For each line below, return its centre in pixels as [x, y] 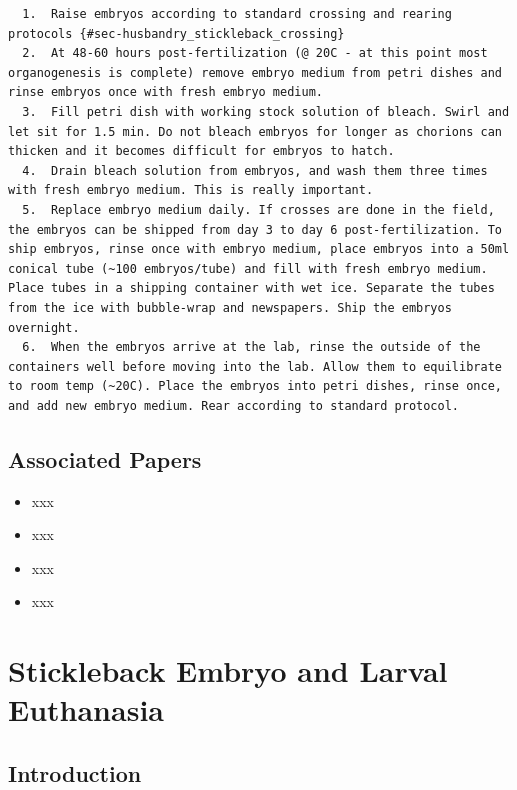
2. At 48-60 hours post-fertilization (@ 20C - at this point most [255, 53]
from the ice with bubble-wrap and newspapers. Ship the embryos [230, 307]
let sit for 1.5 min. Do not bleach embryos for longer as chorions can [255, 131]
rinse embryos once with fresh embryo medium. [165, 92]
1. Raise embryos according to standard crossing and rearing [237, 14]
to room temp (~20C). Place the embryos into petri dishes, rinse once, [255, 386]
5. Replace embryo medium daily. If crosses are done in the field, [258, 209]
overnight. [44, 327]
